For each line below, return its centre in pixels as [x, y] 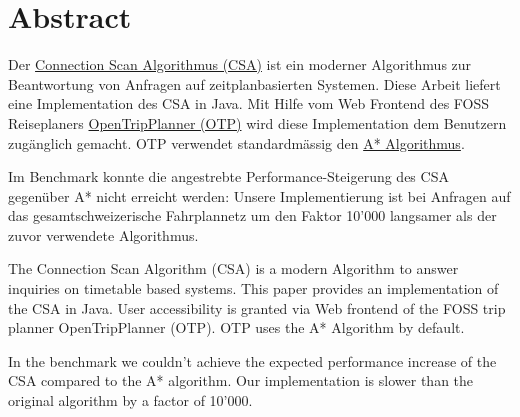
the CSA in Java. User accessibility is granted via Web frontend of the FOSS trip [257, 307]
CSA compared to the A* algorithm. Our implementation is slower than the [241, 380]
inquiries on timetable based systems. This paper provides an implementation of [253, 288]
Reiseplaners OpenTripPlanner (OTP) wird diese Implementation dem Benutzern [257, 122]
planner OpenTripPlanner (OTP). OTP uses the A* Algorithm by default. [236, 327]
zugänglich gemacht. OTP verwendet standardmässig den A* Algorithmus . [236, 142]
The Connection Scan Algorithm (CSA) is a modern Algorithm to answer [233, 268]
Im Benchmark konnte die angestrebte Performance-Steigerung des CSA [228, 176]
